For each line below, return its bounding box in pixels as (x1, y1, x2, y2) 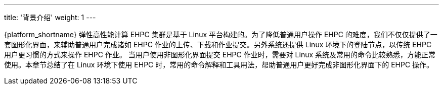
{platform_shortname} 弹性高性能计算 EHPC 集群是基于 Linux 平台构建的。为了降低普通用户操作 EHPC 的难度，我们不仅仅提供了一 (4, 30, 437, 39)
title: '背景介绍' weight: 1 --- (4, 13, 96, 22)
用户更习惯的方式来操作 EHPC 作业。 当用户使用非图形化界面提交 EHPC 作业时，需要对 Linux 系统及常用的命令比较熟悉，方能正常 (4, 50, 436, 59)
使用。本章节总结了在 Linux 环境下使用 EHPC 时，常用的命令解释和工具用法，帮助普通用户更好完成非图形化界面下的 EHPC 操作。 (4, 60, 434, 69)
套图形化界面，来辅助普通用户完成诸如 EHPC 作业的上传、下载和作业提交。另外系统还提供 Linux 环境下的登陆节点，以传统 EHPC (4, 40, 432, 49)
